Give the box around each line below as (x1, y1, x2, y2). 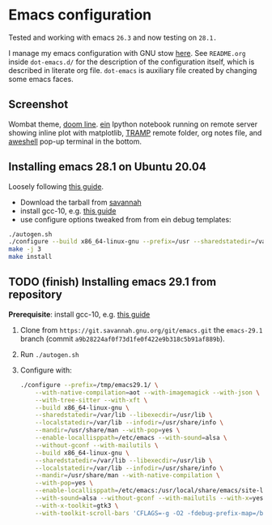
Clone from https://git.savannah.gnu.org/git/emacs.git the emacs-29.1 (19, 325, 263, 334)
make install (8, 253, 53, 261)
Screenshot (8, 97, 69, 111)
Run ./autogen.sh (19, 349, 79, 359)
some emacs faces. (8, 74, 74, 84)
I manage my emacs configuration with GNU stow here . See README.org (8, 48, 246, 58)
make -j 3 (8, 245, 42, 253)
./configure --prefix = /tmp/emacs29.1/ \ (19, 381, 159, 389)
